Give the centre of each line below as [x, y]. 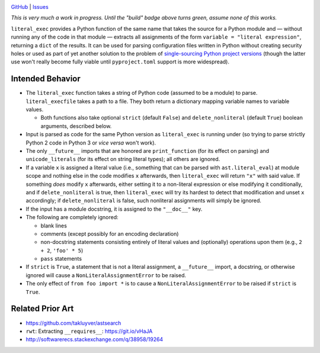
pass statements [61, 259]
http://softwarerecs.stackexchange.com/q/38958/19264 [95, 339]
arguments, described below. [76, 126]
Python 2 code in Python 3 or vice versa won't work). [91, 143]
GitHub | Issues [30, 7]
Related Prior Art [42, 309]
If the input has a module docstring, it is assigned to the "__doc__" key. [114, 209]
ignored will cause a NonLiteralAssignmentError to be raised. [106, 275]
